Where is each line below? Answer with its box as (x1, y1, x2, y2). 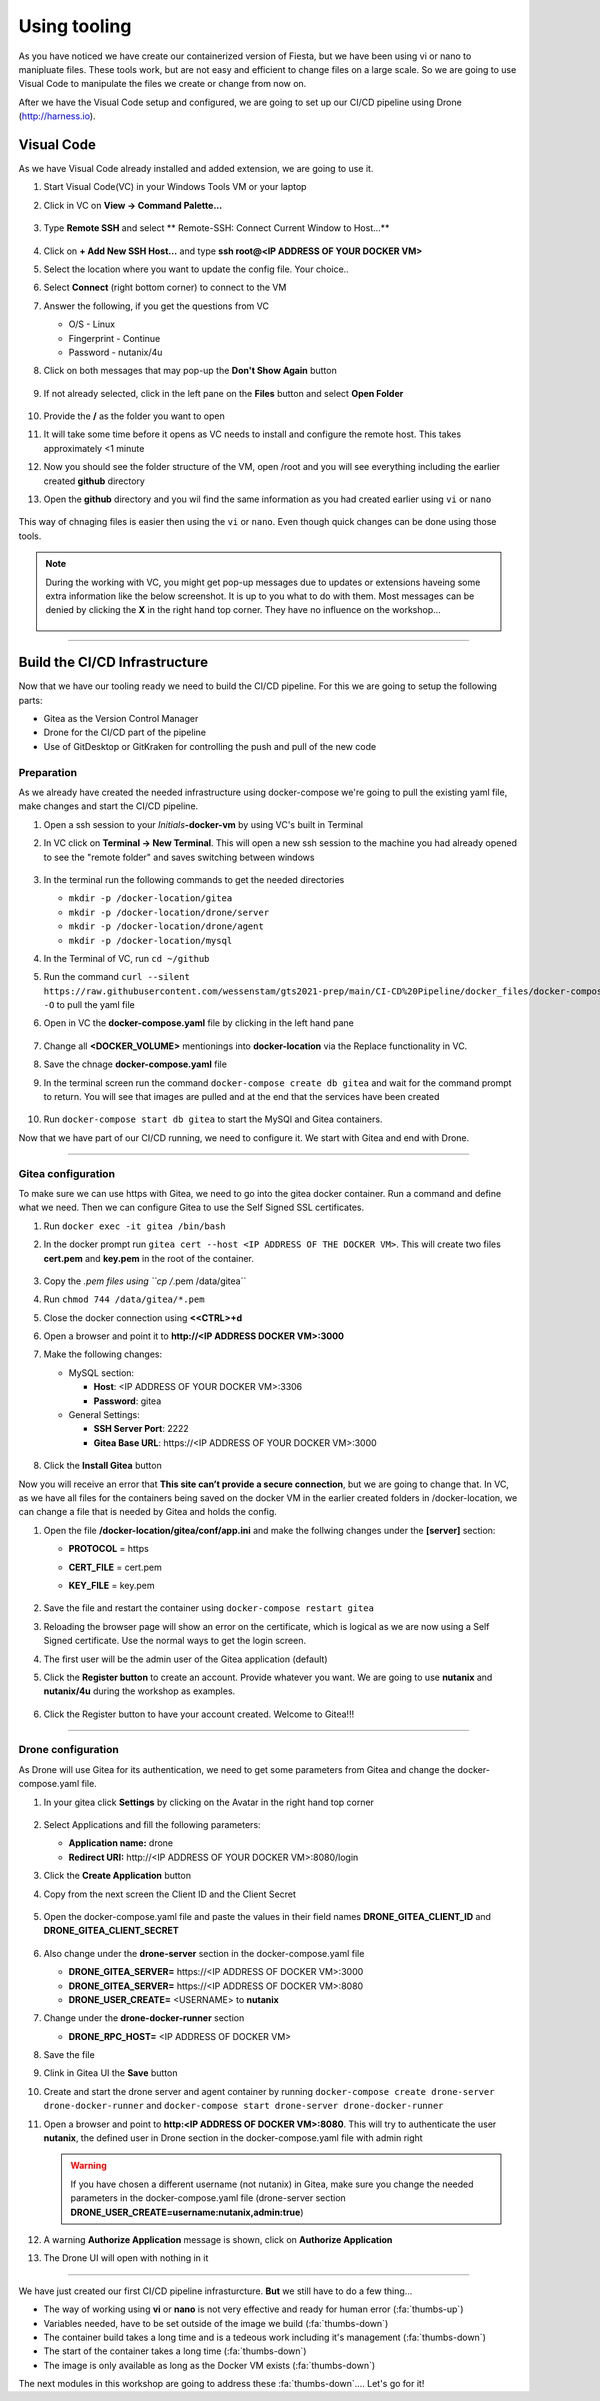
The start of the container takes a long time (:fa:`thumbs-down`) (43, 2345, 307, 2357)
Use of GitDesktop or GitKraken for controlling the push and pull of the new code (43, 740, 377, 752)
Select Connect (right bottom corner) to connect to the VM (43, 281, 287, 294)
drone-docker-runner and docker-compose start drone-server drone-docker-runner (43, 2100, 444, 2112)
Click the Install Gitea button (43, 1460, 162, 1472)
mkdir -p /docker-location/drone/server (68, 906, 270, 918)
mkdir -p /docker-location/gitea (68, 893, 233, 904)
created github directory (43, 475, 145, 487)
